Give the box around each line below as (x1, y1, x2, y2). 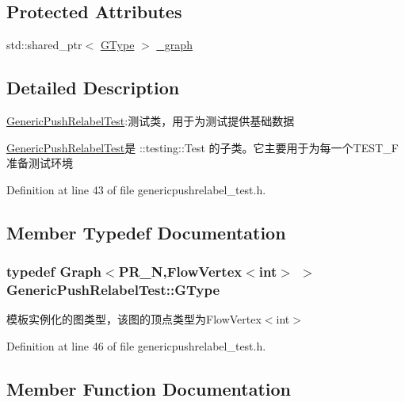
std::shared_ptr (6, 36, 82, 53)
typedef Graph (6, 262, 102, 281)
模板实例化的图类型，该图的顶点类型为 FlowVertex (6, 311, 262, 327)
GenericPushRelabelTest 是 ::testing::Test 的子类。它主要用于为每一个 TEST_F (6, 139, 399, 155)
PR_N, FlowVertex (118, 262, 243, 281)
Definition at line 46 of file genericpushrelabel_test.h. (6, 337, 266, 354)
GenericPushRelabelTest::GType (6, 280, 220, 299)
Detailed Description (6, 75, 180, 100)
